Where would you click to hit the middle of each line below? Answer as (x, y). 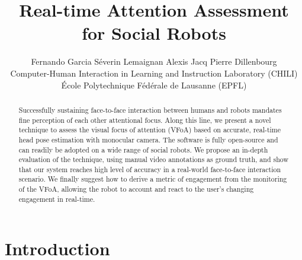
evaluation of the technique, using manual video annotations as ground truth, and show (153, 159)
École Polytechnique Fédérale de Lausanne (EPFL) (154, 85)
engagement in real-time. (57, 199)
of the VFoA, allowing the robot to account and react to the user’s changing (136, 189)
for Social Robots (154, 33)
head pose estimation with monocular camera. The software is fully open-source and (148, 139)
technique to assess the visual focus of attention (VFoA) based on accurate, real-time (150, 130)
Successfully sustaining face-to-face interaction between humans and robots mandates (150, 110)
